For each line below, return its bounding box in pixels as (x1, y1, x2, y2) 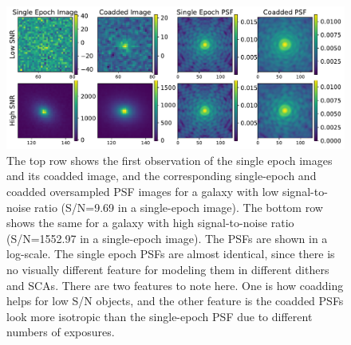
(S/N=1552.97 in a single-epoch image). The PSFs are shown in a (6, 229, 328, 246)
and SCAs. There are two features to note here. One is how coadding (6, 276, 344, 293)
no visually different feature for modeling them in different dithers (6, 261, 329, 278)
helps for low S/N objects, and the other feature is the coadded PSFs (6, 292, 344, 309)
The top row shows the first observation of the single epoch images (6, 151, 333, 168)
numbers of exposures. (6, 323, 115, 340)
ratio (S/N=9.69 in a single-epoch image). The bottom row (34, 198, 323, 215)
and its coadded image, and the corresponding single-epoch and (6, 167, 317, 184)
